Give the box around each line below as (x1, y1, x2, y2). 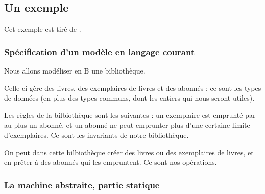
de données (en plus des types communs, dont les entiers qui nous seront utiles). (4, 92, 255, 103)
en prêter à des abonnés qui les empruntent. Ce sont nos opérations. (4, 157, 217, 167)
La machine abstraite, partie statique (4, 178, 160, 191)
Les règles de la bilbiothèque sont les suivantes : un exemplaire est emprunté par (4, 109, 256, 120)
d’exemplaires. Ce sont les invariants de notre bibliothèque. (4, 129, 189, 140)
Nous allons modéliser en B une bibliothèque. (4, 65, 146, 76)
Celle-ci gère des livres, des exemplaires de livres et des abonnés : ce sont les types (4, 82, 261, 93)
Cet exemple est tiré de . (4, 23, 81, 34)
